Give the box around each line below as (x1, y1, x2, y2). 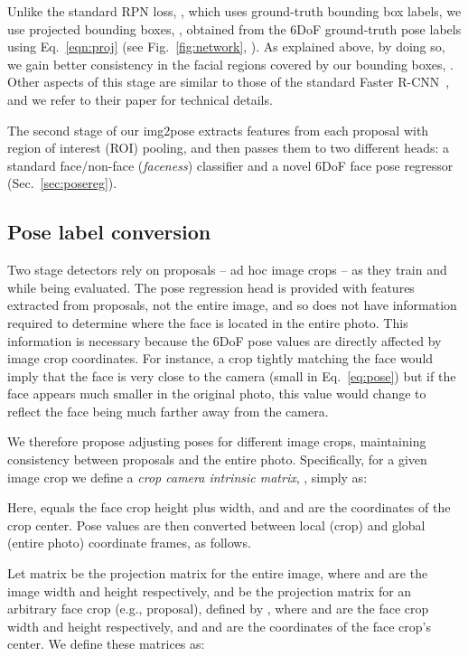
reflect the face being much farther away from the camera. (7, 401, 329, 420)
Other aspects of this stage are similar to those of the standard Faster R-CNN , (7, 72, 450, 91)
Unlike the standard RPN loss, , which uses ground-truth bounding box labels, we (7, 2, 462, 20)
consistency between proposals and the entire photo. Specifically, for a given (7, 450, 427, 469)
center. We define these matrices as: (7, 634, 205, 653)
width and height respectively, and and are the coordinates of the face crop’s (7, 616, 432, 635)
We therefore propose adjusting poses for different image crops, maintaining (7, 432, 426, 451)
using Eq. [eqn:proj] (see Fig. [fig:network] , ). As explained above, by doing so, (7, 37, 445, 56)
